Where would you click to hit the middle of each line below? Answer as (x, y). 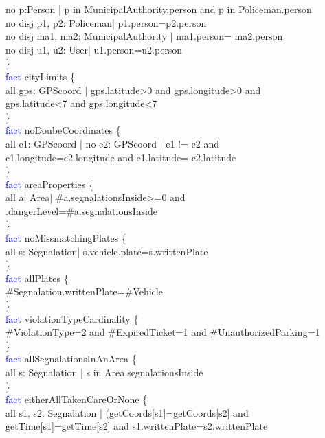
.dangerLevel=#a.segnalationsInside (81, 210)
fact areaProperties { (49, 184)
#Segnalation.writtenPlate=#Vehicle (84, 291)
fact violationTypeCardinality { (72, 318)
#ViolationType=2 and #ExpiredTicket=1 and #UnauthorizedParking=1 (163, 332)
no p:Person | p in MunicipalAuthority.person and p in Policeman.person (159, 9)
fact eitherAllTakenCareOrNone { (77, 399)
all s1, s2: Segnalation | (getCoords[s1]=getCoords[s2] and (127, 412)
